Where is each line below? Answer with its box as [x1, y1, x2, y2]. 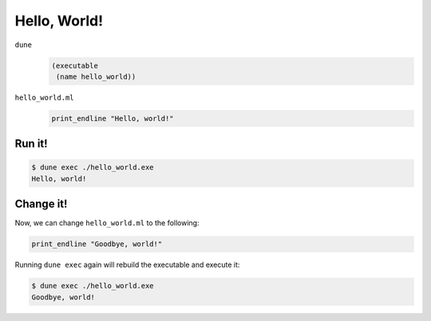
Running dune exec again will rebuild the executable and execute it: [14, 260, 240, 270]
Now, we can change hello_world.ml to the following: [14, 218, 200, 228]
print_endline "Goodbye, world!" [31, 240, 163, 249]
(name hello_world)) [56, 72, 136, 81]
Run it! [14, 137, 48, 151]
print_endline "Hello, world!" [51, 114, 175, 123]
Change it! [14, 198, 68, 211]
